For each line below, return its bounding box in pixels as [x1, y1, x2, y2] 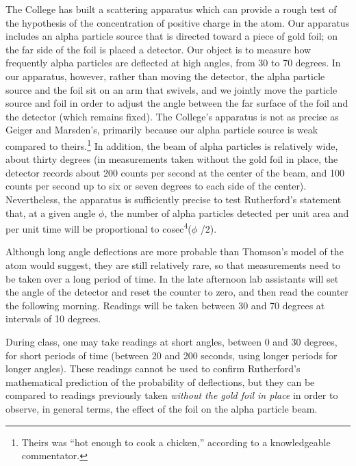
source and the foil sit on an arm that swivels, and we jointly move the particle [5, 82, 338, 96]
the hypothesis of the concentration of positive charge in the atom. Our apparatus [5, 15, 350, 29]
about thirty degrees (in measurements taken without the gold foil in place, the [5, 152, 338, 166]
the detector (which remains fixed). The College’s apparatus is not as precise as [5, 109, 339, 123]
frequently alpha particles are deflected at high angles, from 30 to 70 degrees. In [5, 55, 341, 70]
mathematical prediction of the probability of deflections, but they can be [5, 374, 315, 389]
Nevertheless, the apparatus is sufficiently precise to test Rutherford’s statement [5, 192, 342, 206]
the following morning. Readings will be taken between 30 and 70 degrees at [5, 298, 325, 312]
